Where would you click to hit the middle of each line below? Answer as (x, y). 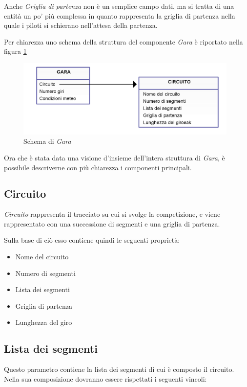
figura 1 (15, 51)
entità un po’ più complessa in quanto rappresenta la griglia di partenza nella (120, 15)
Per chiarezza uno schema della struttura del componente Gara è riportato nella (123, 41)
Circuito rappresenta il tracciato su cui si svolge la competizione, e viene (112, 214)
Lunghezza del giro (44, 322)
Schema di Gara (47, 141)
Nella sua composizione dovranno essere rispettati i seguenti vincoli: (105, 378)
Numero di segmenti (45, 273)
